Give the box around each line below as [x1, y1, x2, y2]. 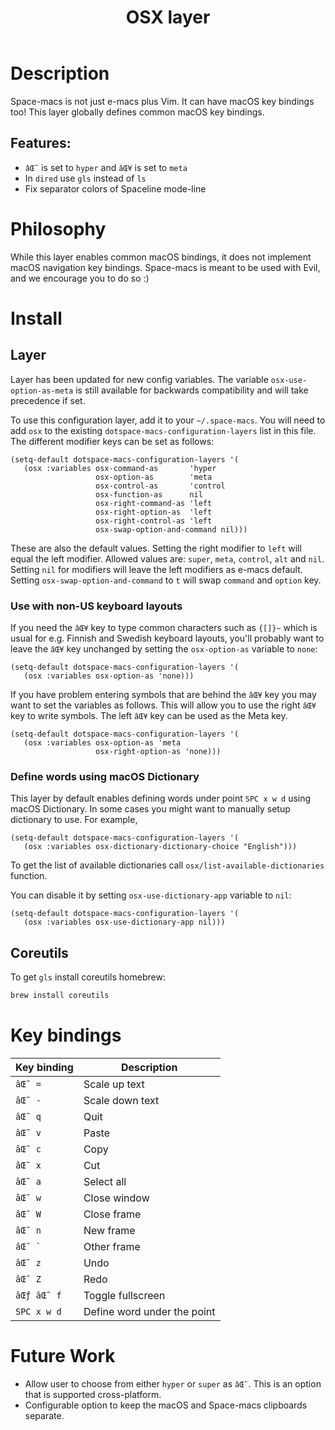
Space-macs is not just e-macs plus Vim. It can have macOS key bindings [10, 95, 315, 107]
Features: [10, 135, 72, 152]
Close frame [83, 1207, 142, 1221]
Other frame [83, 1239, 141, 1253]
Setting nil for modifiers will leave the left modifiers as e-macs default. [10, 563, 303, 575]
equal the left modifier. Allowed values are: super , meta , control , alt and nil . [10, 552, 325, 565]
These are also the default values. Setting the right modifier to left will [10, 542, 302, 554]
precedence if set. [10, 394, 86, 406]
